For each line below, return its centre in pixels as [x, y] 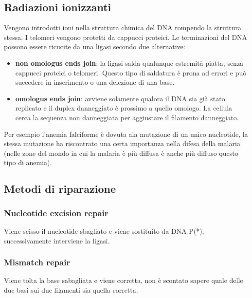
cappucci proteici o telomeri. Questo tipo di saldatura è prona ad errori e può [131, 72]
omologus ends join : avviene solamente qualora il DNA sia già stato [120, 98]
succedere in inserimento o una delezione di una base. [95, 82]
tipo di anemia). [28, 162]
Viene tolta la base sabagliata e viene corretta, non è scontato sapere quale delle [124, 280]
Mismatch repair [37, 262]
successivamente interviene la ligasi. [57, 240]
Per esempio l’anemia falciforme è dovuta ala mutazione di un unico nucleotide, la [126, 134]
